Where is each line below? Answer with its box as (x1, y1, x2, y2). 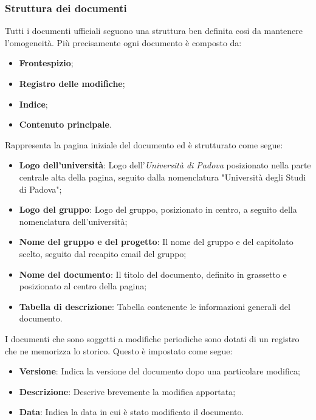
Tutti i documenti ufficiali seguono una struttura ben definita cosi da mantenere (5, 24, 303, 37)
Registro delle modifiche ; (19, 77, 125, 89)
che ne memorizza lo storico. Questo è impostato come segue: (5, 344, 233, 357)
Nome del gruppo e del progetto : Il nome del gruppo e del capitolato (19, 235, 294, 248)
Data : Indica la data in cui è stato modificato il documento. (19, 405, 244, 418)
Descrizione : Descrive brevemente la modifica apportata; (19, 385, 236, 398)
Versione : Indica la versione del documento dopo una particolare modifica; (19, 365, 300, 377)
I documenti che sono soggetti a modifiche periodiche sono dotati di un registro (5, 332, 300, 345)
